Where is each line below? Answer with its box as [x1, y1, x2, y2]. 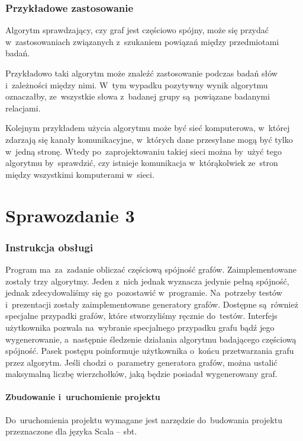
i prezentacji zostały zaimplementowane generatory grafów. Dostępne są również [5, 298, 298, 310]
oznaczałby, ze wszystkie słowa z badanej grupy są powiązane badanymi [5, 90, 270, 103]
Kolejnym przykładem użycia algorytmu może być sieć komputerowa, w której [5, 122, 290, 134]
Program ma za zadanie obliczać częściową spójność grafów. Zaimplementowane [5, 263, 297, 275]
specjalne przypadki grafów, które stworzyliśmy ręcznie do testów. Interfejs [5, 309, 278, 322]
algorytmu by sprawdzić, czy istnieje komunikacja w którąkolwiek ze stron [5, 156, 278, 169]
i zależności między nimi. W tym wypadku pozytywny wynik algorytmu [5, 78, 268, 91]
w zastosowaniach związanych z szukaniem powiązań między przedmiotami [5, 35, 279, 47]
